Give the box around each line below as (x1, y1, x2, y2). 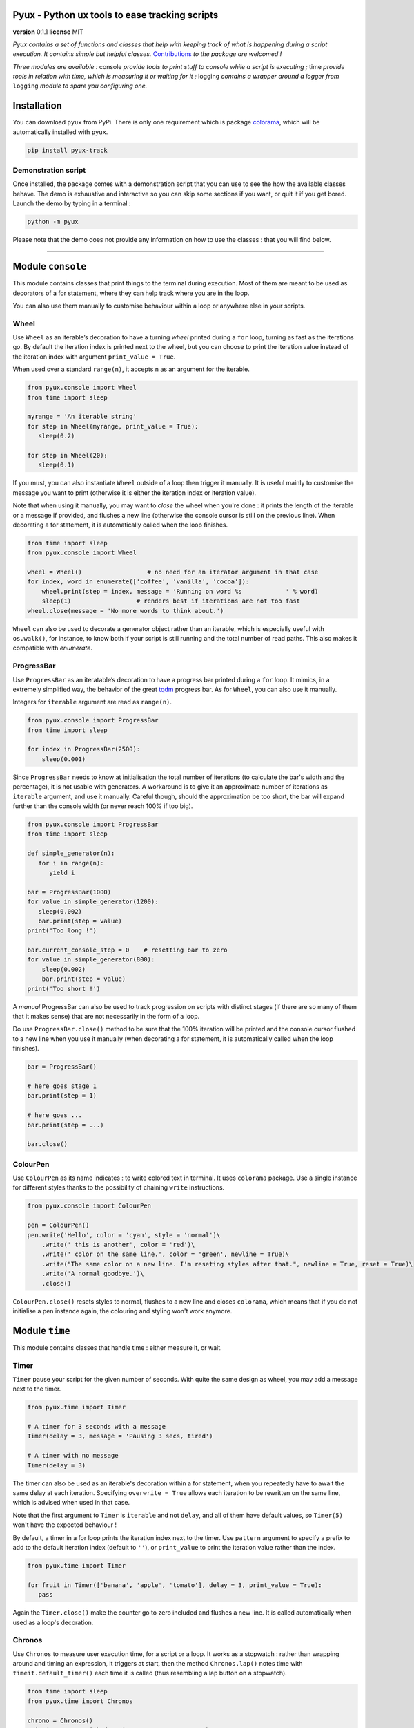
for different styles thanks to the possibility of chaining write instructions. (12, 1183, 225, 1192)
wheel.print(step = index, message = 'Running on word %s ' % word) (41, 588, 319, 595)
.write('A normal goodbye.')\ (41, 1270, 144, 1278)
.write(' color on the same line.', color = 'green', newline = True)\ (41, 1250, 290, 1258)
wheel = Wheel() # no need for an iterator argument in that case (27, 568, 319, 576)
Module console (12, 261, 87, 272)
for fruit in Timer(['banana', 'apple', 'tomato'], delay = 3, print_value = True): (27, 1581, 322, 1589)
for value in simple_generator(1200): (27, 898, 159, 905)
